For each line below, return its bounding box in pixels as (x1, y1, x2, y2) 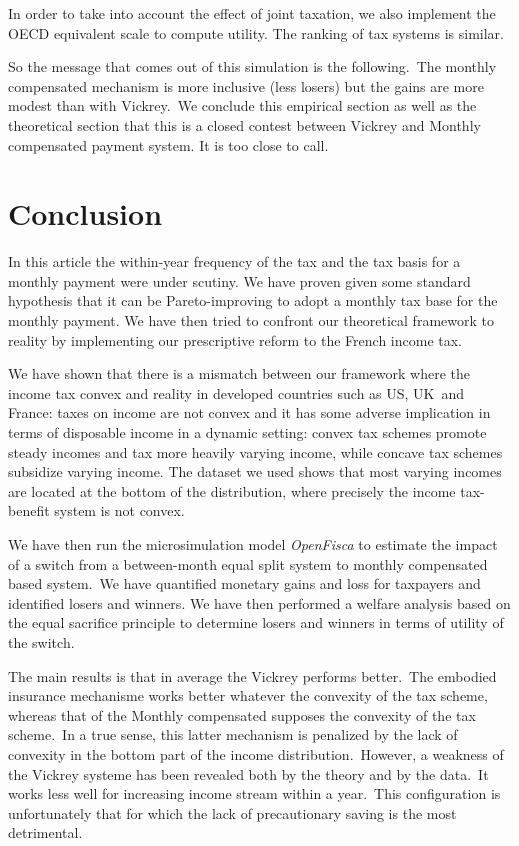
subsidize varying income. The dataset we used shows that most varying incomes (8, 461, 502, 482)
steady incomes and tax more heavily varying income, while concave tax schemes (8, 441, 503, 462)
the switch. (8, 631, 75, 652)
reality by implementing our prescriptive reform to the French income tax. (8, 329, 462, 350)
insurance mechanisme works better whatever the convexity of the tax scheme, (8, 685, 488, 706)
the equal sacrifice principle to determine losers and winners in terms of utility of (8, 612, 504, 633)
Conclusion (8, 193, 163, 234)
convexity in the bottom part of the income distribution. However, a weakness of (8, 743, 504, 764)
